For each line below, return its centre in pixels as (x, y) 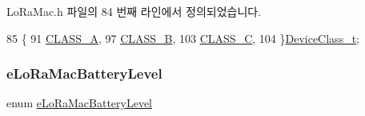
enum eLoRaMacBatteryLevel (80, 103)
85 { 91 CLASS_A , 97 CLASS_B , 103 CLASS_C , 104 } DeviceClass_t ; (183, 38)
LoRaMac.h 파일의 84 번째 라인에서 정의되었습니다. (134, 11)
